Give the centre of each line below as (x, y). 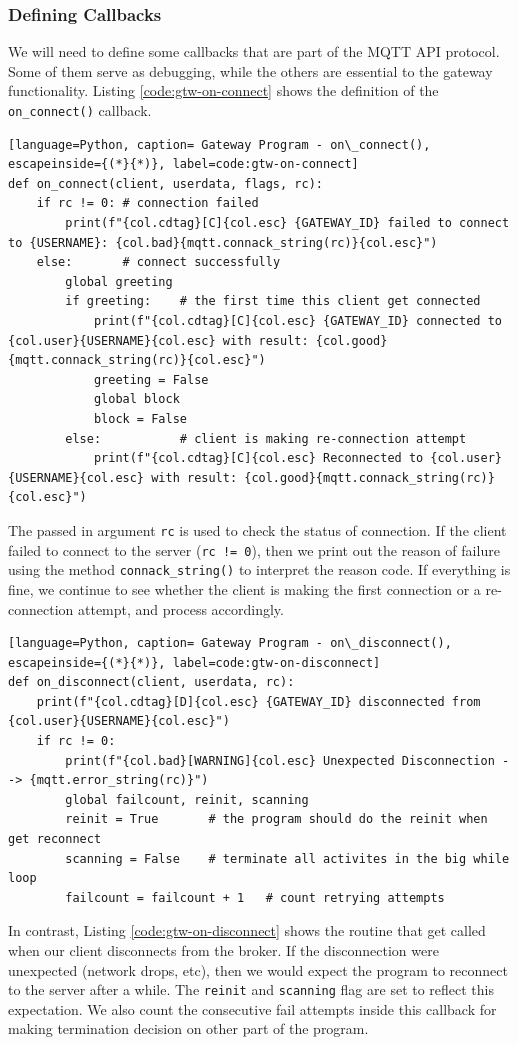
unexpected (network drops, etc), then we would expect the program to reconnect (258, 969)
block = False (140, 418)
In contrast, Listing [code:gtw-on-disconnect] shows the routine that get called (247, 930)
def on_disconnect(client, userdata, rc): (151, 682)
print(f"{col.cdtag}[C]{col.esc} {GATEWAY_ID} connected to (297, 321)
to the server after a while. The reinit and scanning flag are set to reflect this (251, 989)
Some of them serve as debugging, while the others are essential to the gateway (250, 70)
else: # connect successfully (158, 262)
